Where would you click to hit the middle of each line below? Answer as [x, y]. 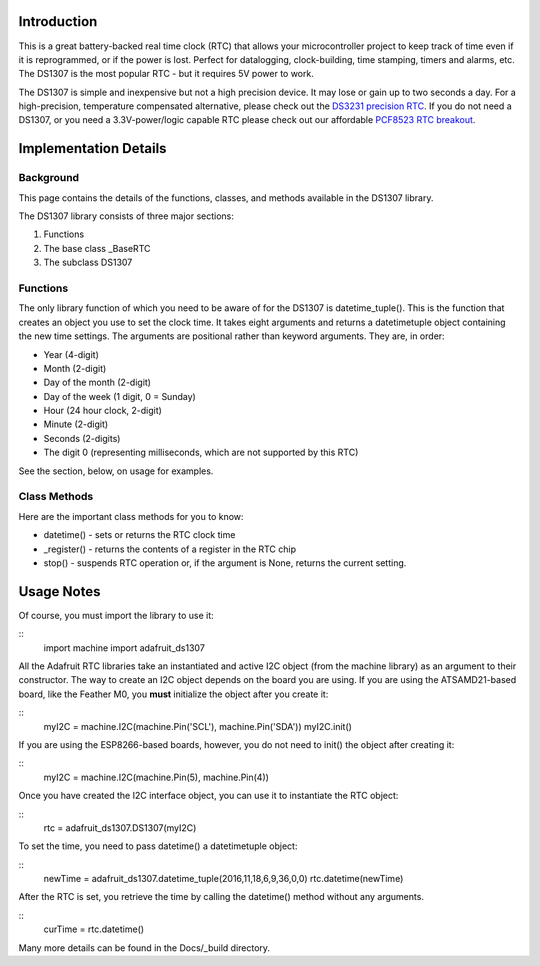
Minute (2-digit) [76, 424]
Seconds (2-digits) [82, 438]
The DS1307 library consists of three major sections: [126, 216]
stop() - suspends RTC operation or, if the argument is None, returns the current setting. [225, 562]
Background [49, 178]
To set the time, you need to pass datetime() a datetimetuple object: [158, 846]
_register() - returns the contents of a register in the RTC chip [170, 549]
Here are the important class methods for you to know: [131, 516]
